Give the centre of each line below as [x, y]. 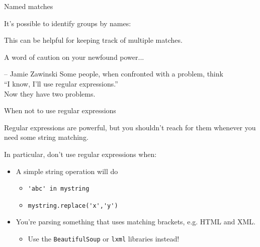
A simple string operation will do [67, 171]
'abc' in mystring [59, 189]
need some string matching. [46, 137]
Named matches [29, 6]
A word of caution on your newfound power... [74, 57]
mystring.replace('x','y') [73, 205]
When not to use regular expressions [60, 110]
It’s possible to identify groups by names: [68, 23]
